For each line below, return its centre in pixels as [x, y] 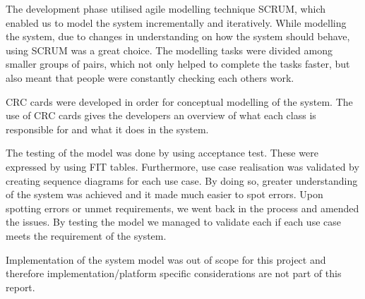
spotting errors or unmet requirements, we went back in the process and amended [182, 208]
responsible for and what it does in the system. [107, 129]
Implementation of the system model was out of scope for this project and [166, 259]
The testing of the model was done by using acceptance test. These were [162, 153]
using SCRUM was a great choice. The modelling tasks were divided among [169, 50]
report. [20, 287]
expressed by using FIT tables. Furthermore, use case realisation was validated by [182, 166]
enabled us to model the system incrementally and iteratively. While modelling [176, 22]
